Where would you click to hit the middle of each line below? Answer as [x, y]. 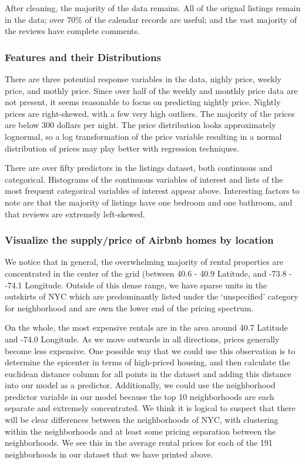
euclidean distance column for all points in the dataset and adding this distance [148, 373]
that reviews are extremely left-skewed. [75, 213]
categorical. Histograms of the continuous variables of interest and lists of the [144, 179]
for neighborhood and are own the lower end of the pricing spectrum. [129, 307]
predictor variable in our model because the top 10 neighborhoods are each [140, 396]
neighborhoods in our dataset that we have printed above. [109, 454]
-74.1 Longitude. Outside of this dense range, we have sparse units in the [136, 285]
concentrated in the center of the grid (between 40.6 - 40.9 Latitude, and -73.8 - [148, 273]
